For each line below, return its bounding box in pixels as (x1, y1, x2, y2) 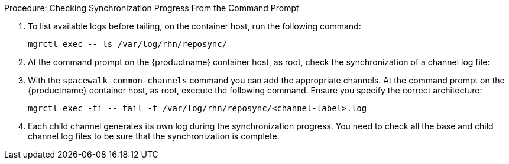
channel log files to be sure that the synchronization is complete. (28, 131, 280, 141)
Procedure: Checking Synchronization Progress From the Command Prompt (4, 3, 299, 13)
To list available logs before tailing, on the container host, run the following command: (28, 21, 361, 31)
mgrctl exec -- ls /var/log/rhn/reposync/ (28, 39, 228, 49)
